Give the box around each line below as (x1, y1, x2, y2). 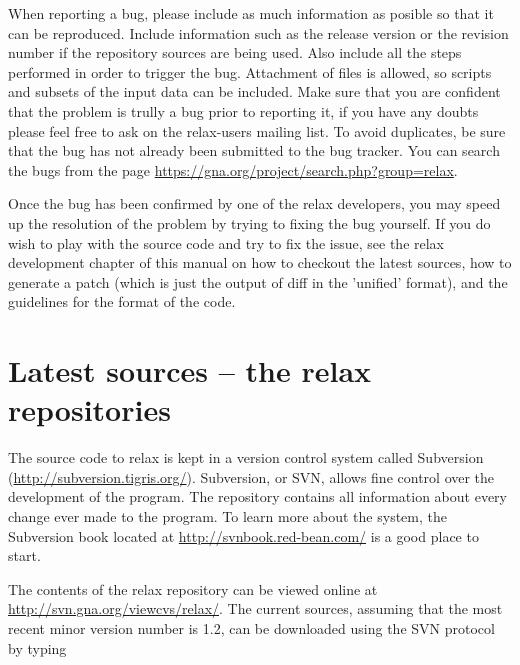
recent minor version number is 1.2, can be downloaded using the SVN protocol (8, 617, 495, 638)
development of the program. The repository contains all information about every (8, 486, 507, 507)
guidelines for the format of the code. (8, 291, 236, 312)
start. (8, 545, 41, 566)
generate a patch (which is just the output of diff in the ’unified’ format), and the (8, 271, 508, 292)
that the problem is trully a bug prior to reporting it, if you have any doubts (8, 100, 479, 121)
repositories (8, 389, 171, 430)
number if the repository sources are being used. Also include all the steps (8, 42, 462, 63)
